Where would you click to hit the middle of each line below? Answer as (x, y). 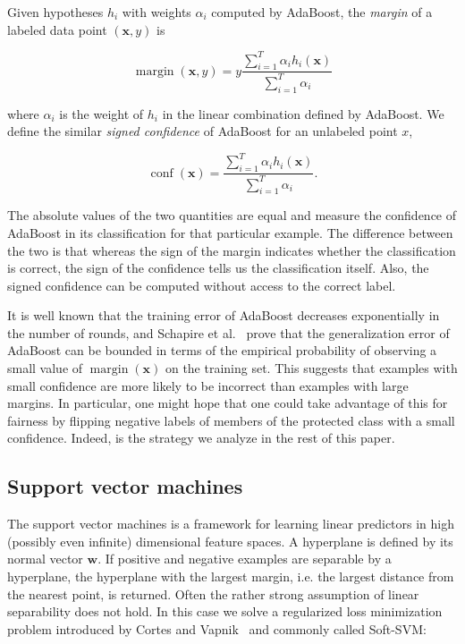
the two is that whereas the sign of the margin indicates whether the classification (232, 250)
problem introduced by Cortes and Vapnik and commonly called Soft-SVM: (217, 628)
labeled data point (57, 29)
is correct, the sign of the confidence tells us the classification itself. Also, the (218, 268)
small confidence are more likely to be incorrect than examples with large (208, 385)
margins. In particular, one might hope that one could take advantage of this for (228, 403)
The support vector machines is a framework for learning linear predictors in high (231, 524)
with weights (156, 12)
